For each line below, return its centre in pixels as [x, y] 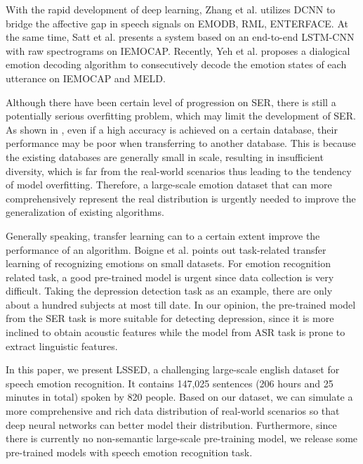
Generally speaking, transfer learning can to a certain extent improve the [163, 235]
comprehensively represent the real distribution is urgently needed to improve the [181, 198]
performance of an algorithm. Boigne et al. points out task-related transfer [166, 249]
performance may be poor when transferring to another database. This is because [181, 143]
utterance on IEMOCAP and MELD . [86, 78]
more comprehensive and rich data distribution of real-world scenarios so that [173, 411]
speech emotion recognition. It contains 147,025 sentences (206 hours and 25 [170, 383]
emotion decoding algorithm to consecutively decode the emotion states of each [176, 64]
